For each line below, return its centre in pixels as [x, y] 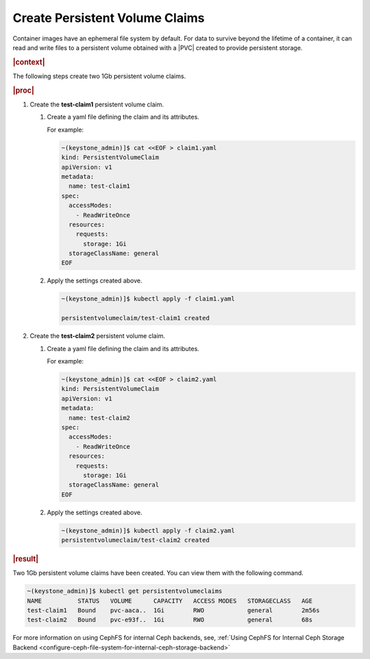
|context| [29, 62]
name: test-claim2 [99, 418]
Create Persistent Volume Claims [109, 18]
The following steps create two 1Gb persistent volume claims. [99, 76]
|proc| [23, 91]
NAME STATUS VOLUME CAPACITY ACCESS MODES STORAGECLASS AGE [170, 601]
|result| [26, 559]
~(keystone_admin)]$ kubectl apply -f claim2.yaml [148, 530]
